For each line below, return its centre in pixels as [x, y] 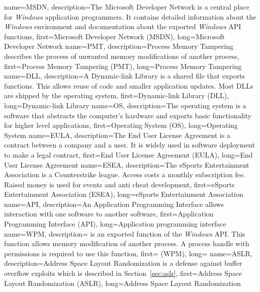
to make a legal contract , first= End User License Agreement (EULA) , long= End [128, 154]
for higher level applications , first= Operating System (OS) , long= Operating [121, 125]
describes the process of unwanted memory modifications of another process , [122, 56]
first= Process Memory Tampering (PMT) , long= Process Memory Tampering [123, 66]
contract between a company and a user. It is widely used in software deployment [129, 145]
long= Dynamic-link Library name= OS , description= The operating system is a [125, 105]
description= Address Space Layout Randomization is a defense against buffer [123, 263]
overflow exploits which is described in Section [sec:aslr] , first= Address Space [123, 273]
